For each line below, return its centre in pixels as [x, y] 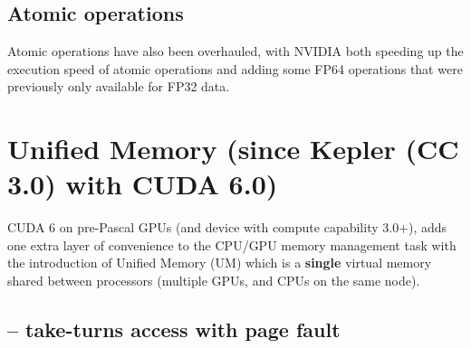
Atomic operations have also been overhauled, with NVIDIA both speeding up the [235, 51]
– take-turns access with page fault [174, 329]
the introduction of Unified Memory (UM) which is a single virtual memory [220, 263]
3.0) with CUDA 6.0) [143, 184]
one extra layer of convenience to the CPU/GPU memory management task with [232, 245]
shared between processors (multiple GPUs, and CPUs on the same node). [214, 281]
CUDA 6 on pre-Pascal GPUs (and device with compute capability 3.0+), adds [227, 227]
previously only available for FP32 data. [119, 86]
